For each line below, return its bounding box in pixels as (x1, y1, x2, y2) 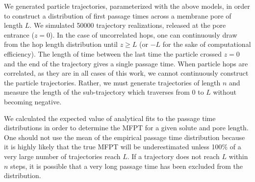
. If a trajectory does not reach (127, 151, 220, 161)
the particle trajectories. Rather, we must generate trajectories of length (4, 77, 221, 87)
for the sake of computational (162, 39, 251, 49)
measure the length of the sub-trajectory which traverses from (4, 87, 190, 97)
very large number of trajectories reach (4, 151, 121, 161)
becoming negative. (4, 96, 62, 106)
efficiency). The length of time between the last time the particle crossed (4, 48, 222, 59)
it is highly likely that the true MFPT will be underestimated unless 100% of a (4, 142, 241, 152)
